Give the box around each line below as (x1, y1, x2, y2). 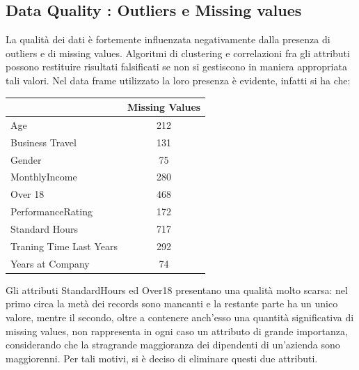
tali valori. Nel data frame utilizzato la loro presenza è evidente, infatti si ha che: (6, 72, 351, 87)
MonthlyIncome (10, 169, 77, 184)
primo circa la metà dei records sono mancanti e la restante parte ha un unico (6, 296, 338, 311)
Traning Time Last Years (10, 238, 118, 253)
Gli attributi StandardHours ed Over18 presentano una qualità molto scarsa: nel (6, 282, 348, 297)
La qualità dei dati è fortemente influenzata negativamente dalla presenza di (6, 32, 330, 47)
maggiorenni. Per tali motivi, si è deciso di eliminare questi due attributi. (6, 350, 318, 365)
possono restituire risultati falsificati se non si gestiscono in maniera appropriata (6, 59, 347, 74)
